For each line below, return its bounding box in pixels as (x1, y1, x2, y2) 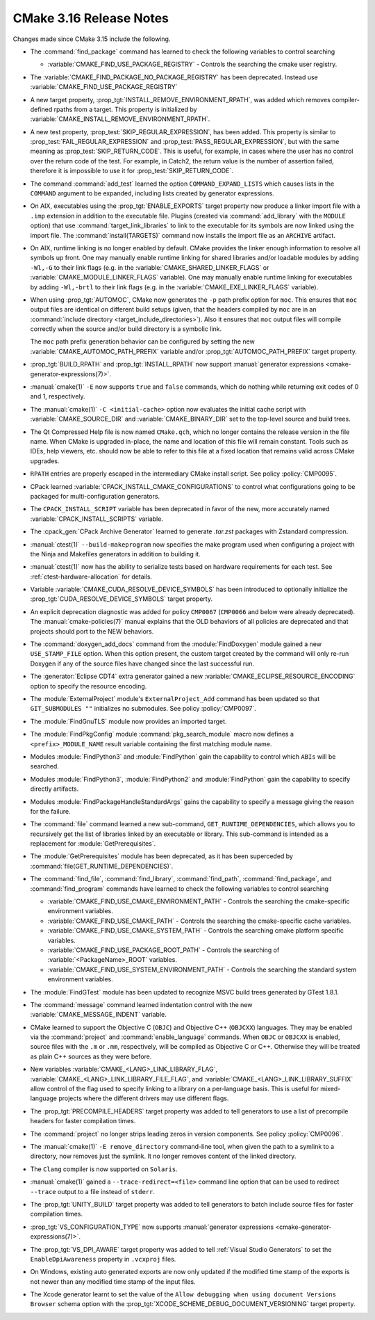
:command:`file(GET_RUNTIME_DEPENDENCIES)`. (30, 862, 174, 870)
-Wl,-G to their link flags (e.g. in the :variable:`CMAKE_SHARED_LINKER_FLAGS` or (30, 263, 269, 271)
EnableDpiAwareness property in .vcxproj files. (30, 1255, 176, 1263)
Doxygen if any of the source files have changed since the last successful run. (30, 659, 255, 668)
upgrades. (30, 456, 60, 465)
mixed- (320, 1085, 341, 1093)
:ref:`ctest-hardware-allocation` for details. (30, 572, 153, 581)
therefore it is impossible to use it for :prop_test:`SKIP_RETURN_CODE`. (30, 167, 234, 175)
